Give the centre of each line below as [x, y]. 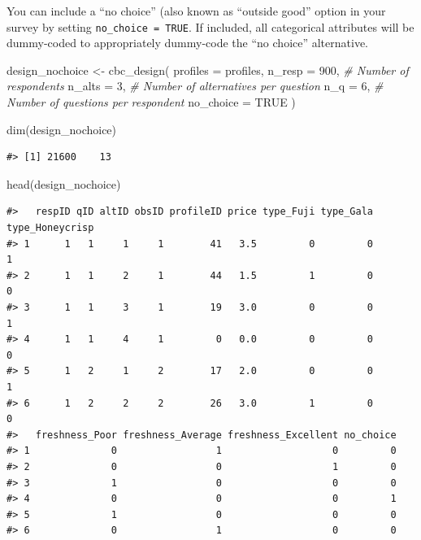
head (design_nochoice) [64, 183]
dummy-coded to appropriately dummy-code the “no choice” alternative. [188, 43]
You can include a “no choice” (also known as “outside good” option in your [196, 11]
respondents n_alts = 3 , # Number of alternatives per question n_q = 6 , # [195, 86]
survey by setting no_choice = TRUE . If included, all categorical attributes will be [210, 26]
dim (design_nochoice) [62, 129]
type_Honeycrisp [50, 228]
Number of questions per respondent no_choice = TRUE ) [151, 102]
